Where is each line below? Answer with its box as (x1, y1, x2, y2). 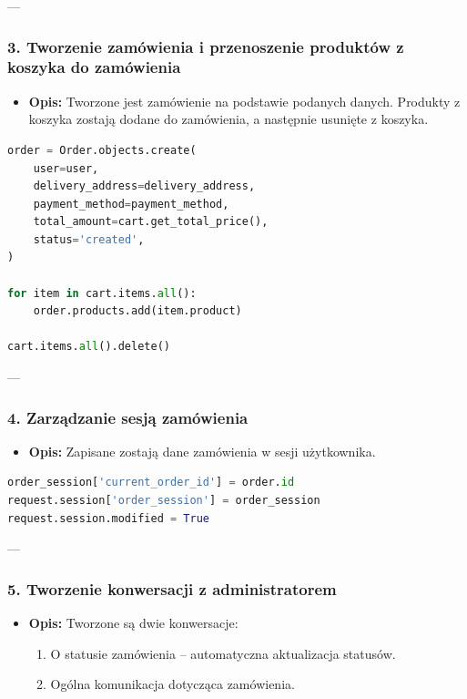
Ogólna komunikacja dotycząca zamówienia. (50, 674, 295, 694)
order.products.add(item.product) (33, 304, 242, 318)
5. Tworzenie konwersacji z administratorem (7, 577, 337, 600)
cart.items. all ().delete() (7, 340, 170, 354)
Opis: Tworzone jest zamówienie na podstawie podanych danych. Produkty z (28, 91, 461, 110)
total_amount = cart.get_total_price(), (33, 215, 269, 229)
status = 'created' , (33, 232, 145, 246)
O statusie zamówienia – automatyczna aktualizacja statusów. (50, 643, 396, 663)
